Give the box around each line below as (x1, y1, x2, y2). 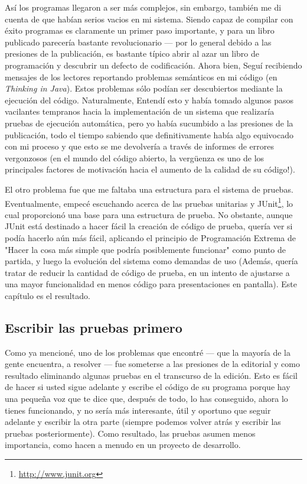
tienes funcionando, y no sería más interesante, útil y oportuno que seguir (5, 404, 271, 416)
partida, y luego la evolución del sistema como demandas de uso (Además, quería (5, 255, 298, 267)
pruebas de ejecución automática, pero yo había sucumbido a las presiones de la (5, 116, 293, 129)
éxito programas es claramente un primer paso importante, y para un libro (5, 24, 275, 37)
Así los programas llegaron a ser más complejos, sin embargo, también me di (5, 1, 282, 13)
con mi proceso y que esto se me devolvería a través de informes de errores (5, 140, 275, 152)
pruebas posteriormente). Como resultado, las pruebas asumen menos (5, 427, 256, 439)
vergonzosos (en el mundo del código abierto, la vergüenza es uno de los (5, 151, 264, 164)
